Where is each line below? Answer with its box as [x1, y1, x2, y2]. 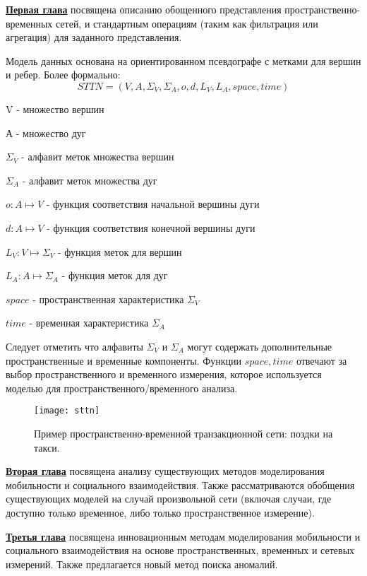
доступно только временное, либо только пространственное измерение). [6, 505, 315, 519]
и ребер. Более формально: [6, 67, 121, 82]
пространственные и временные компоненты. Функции [6, 353, 241, 368]
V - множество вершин [6, 101, 104, 116]
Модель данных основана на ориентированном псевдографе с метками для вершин [6, 53, 361, 68]
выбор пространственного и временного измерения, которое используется [6, 367, 322, 382]
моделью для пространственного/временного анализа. [6, 380, 238, 395]
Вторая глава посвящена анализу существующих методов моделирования [6, 464, 325, 478]
